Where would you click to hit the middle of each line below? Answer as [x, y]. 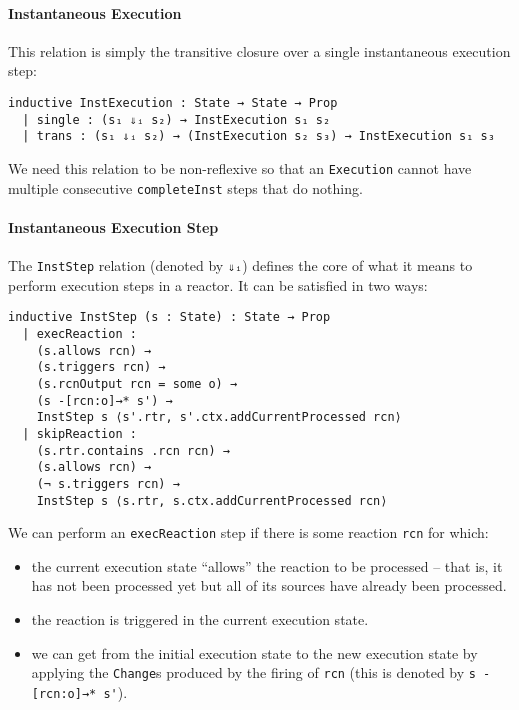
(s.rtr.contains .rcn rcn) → [133, 450]
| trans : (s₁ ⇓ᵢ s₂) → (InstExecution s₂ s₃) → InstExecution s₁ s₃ [258, 136]
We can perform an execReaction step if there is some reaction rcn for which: [248, 532]
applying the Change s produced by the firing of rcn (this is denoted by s [253, 672]
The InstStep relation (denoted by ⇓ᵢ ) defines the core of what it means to [240, 265]
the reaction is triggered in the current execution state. [200, 619]
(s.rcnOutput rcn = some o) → [137, 383]
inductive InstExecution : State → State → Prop [173, 102]
